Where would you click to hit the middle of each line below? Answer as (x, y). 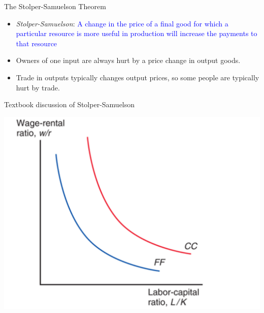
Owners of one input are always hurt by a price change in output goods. (128, 60)
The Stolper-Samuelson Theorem (55, 6)
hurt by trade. (38, 87)
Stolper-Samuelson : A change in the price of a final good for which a (122, 23)
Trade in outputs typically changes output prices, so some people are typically (138, 77)
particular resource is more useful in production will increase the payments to (137, 33)
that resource (37, 43)
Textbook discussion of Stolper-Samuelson (70, 104)
